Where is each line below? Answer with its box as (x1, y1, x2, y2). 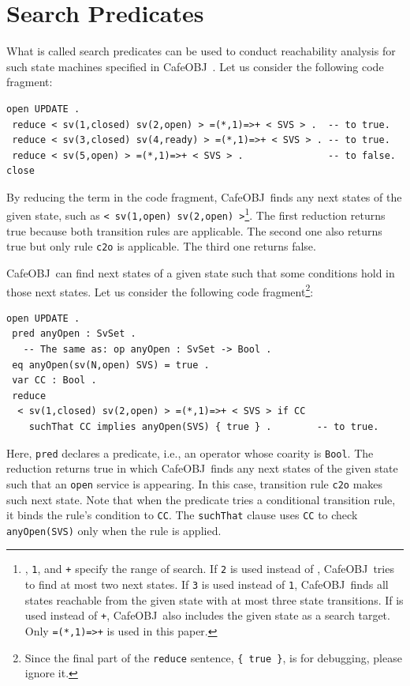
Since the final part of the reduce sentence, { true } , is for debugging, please (24, 649, 402, 665)
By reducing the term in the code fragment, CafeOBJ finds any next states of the (6, 188, 402, 205)
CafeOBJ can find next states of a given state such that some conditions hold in (6, 265, 395, 281)
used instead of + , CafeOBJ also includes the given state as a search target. (24, 607, 390, 624)
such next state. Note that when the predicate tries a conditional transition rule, (6, 491, 396, 507)
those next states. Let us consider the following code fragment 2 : (6, 281, 314, 300)
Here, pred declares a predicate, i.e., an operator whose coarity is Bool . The (6, 444, 374, 461)
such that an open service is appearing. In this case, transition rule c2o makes (6, 475, 383, 492)
